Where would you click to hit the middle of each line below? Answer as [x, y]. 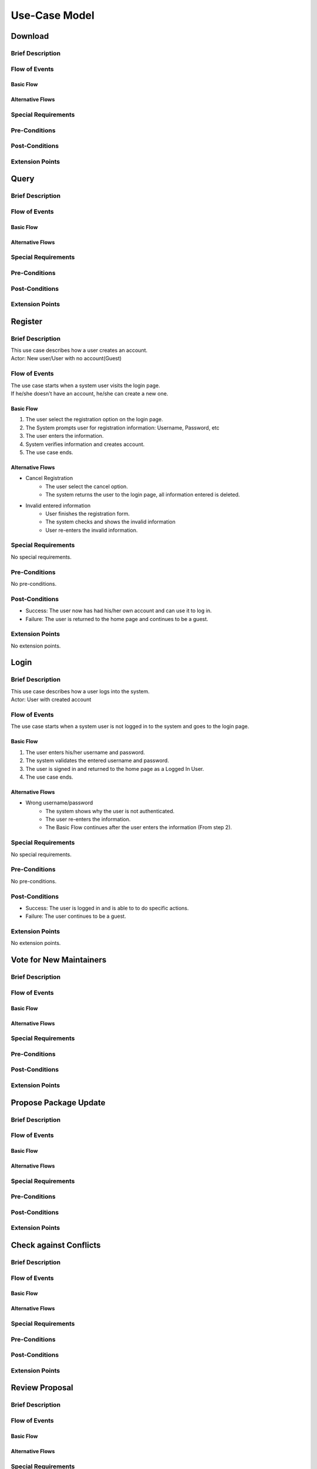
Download [30, 36]
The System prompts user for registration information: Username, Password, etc [122, 427]
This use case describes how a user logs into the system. [80, 691]
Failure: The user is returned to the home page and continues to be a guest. [117, 619]
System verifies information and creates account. [85, 444]
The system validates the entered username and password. [97, 760]
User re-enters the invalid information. [92, 530]
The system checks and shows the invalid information [110, 522]
